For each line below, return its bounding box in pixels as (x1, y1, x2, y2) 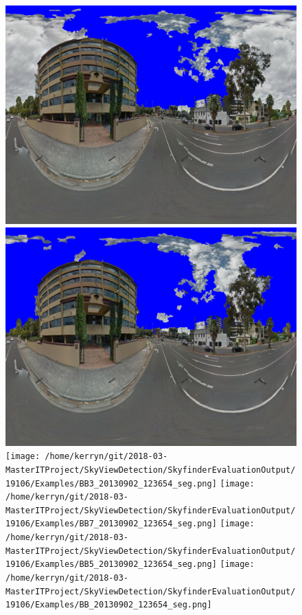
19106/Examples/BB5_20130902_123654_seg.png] (5, 559, 217, 570)
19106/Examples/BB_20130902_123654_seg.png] (5, 600, 212, 610)
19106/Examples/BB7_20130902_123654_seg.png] (5, 519, 217, 529)
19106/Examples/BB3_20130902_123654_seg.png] (5, 478, 217, 489)
